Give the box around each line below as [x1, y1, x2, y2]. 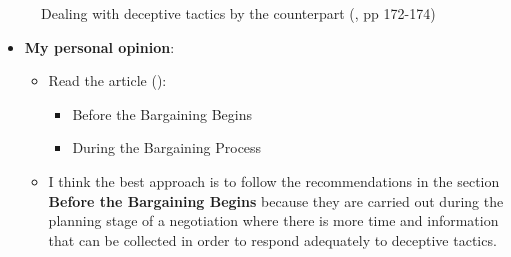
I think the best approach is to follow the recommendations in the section [48, 170, 500, 191]
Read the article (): [48, 70, 167, 91]
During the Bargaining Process [72, 137, 262, 158]
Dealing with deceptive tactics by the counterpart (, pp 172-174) [41, 3, 436, 23]
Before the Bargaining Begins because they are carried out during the [48, 190, 504, 211]
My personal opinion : [24, 36, 175, 57]
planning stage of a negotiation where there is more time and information [48, 210, 499, 231]
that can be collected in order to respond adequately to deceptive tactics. [48, 229, 497, 250]
